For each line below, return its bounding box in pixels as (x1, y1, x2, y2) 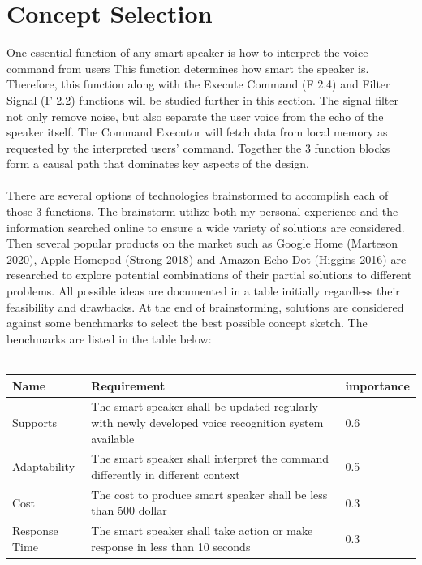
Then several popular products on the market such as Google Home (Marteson (6, 235, 398, 252)
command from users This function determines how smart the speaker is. (6, 59, 369, 76)
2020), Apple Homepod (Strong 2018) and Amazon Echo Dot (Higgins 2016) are (6, 250, 407, 267)
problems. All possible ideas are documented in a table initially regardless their (6, 282, 400, 300)
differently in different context (91, 465, 240, 482)
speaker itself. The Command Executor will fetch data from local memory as (6, 123, 388, 140)
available (91, 429, 135, 446)
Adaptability (12, 458, 75, 475)
